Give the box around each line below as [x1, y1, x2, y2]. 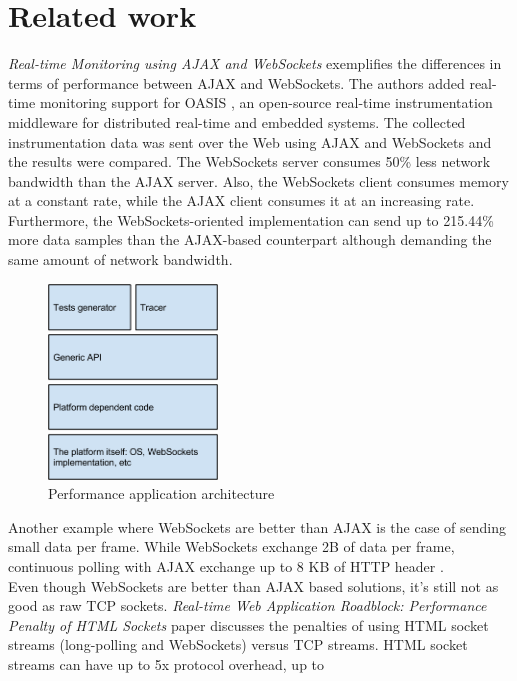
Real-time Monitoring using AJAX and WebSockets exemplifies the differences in [8, 53, 502, 74]
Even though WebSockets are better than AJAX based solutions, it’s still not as [8, 575, 499, 596]
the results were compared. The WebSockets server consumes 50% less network [8, 151, 491, 172]
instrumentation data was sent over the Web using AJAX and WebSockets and [8, 131, 492, 152]
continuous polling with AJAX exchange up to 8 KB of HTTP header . [8, 556, 444, 577]
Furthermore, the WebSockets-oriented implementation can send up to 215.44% [8, 209, 494, 230]
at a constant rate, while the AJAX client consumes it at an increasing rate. [8, 190, 475, 211]
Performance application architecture [48, 483, 275, 504]
